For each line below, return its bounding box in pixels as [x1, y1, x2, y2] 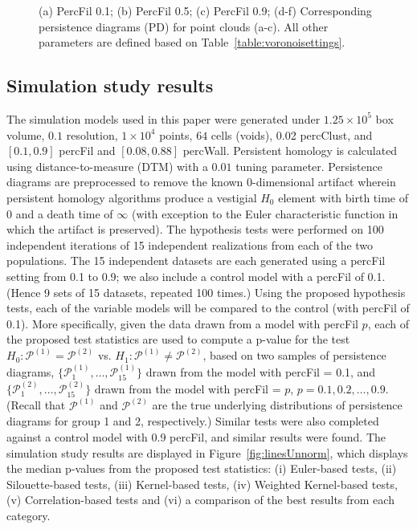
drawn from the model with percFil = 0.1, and [145, 363, 376, 380]
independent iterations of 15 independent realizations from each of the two [6, 236, 374, 253]
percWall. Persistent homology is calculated [182, 142, 398, 159]
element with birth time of [278, 189, 409, 205]
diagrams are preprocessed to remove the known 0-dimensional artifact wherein [6, 173, 396, 190]
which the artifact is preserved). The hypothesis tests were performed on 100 [6, 221, 384, 238]
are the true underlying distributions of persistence [152, 397, 403, 413]
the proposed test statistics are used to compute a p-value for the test [6, 331, 350, 348]
